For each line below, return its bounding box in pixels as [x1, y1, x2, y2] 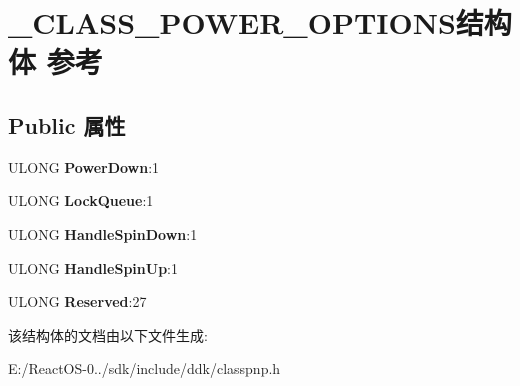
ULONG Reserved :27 [8, 291, 147, 312]
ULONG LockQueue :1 [8, 190, 154, 211]
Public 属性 [8, 109, 126, 140]
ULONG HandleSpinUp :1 [8, 257, 179, 278]
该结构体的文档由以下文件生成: [8, 324, 208, 345]
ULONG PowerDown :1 [8, 156, 160, 177]
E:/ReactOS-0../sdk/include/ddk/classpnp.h [8, 358, 281, 379]
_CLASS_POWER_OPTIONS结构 [8, 2, 512, 43]
